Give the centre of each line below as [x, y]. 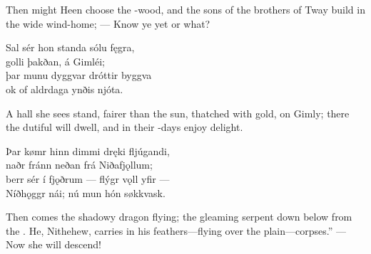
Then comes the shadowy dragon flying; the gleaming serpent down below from [179, 217]
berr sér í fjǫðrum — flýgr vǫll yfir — [88, 178]
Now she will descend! [54, 244]
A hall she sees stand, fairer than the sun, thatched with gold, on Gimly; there [178, 113]
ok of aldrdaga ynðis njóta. [65, 89]
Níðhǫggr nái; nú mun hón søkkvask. [86, 192]
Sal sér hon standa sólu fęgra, [70, 47]
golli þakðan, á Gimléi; [55, 61]
